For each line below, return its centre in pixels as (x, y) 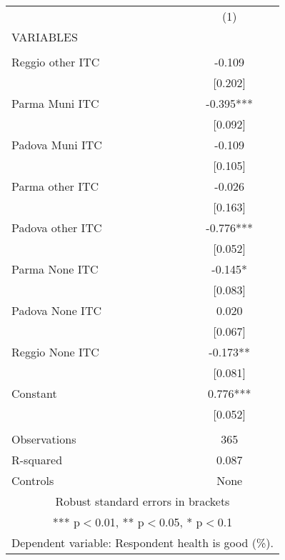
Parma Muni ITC (55, 103)
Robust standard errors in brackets (142, 501)
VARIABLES (45, 37)
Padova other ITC (57, 227)
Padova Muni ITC (57, 145)
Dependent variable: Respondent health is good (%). (142, 542)
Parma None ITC (55, 269)
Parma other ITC (55, 186)
